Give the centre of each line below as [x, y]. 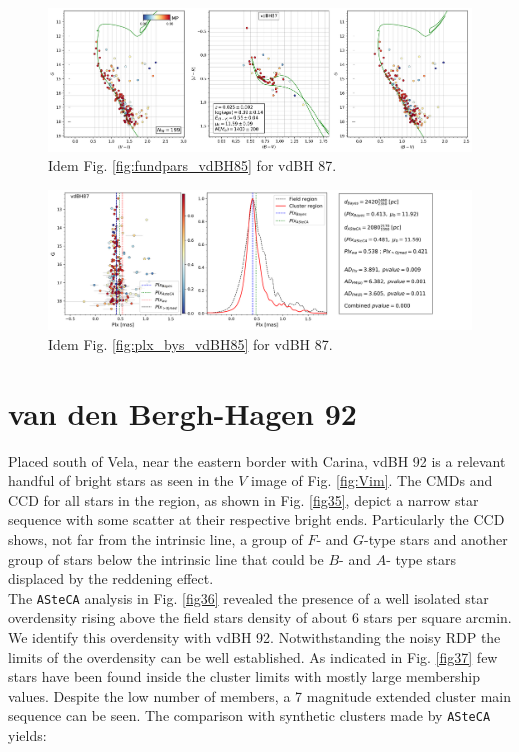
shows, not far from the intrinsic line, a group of [155, 539]
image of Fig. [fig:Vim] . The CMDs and [372, 480]
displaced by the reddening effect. [111, 578]
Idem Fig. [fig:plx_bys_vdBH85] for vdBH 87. [190, 343]
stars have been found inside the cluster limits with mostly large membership [244, 676]
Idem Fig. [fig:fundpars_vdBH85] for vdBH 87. [192, 165]
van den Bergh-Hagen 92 [182, 412]
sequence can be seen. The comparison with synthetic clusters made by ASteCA [249, 715]
